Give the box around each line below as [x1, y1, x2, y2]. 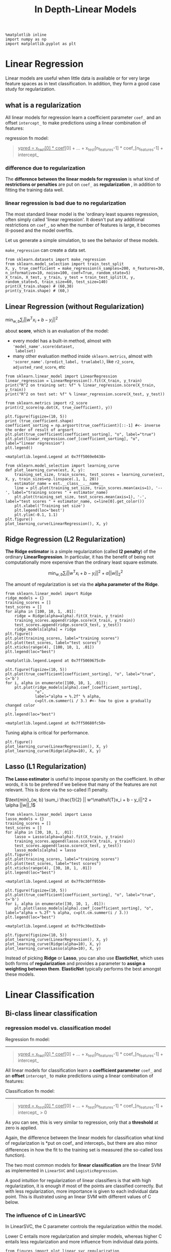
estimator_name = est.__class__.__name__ [14, 481, 103, 486]
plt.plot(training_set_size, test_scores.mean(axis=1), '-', [14, 494, 147, 499]
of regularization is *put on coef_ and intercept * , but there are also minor [5, 1140, 158, 1147]
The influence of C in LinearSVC [5, 1212, 86, 1219]
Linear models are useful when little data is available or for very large [5, 75, 150, 81]
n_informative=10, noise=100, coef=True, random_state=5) [5, 271, 131, 276]
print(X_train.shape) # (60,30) [5, 284, 74, 289]
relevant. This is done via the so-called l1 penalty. [5, 786, 109, 792]
